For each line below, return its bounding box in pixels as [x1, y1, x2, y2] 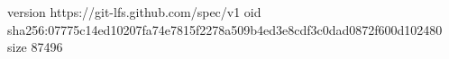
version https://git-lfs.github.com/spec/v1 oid [7, 3, 261, 21]
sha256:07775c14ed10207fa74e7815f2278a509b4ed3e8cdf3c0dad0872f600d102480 [7, 20, 443, 38]
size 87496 [7, 38, 63, 56]
